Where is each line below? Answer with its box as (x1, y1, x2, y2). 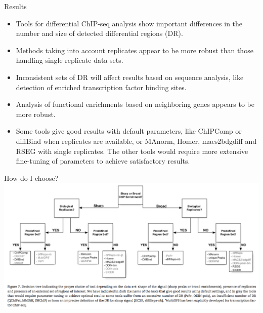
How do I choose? (4, 172, 59, 183)
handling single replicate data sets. (16, 55, 123, 65)
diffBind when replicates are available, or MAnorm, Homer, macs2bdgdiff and (16, 135, 257, 146)
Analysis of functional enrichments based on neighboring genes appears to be (16, 99, 254, 109)
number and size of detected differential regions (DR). (16, 28, 183, 38)
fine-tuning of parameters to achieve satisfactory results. (16, 155, 190, 166)
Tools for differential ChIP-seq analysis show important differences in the (16, 18, 243, 28)
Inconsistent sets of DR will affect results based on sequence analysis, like (16, 71, 244, 82)
